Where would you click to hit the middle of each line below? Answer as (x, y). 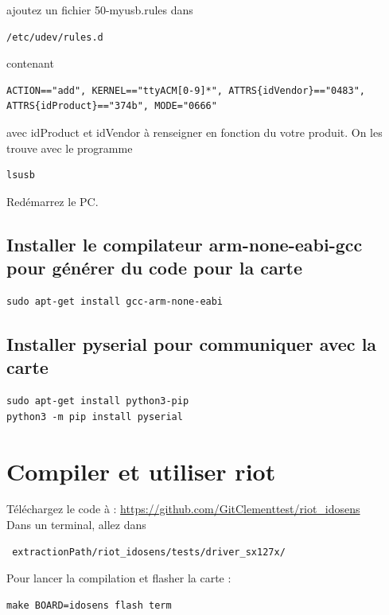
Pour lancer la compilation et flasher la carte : (119, 578)
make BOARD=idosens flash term (89, 605)
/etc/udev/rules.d (55, 37)
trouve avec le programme (70, 148)
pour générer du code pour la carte (155, 268)
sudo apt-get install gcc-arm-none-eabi (115, 301)
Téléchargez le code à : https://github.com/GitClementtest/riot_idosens (183, 509)
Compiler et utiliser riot (141, 471)
